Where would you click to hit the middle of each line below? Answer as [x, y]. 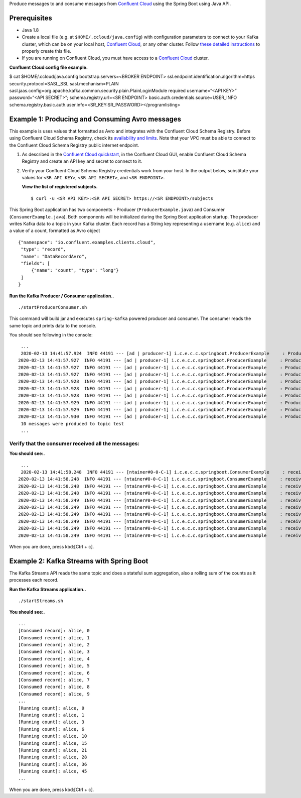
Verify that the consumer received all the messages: [74, 443]
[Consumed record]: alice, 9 [54, 694]
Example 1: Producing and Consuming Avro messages [95, 119]
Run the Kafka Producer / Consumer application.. [62, 296]
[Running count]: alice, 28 [53, 757]
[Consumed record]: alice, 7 [54, 680]
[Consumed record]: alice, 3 [54, 652]
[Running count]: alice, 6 [51, 729]
